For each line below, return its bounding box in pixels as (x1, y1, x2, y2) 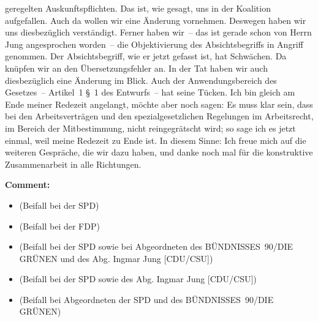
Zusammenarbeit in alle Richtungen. (5, 157, 142, 170)
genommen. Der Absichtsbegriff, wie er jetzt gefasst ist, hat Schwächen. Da (5, 50, 287, 62)
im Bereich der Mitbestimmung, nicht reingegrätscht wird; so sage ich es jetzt (5, 121, 296, 134)
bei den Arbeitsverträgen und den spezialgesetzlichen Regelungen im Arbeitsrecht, (5, 110, 314, 122)
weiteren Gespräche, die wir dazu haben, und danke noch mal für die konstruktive (5, 146, 313, 159)
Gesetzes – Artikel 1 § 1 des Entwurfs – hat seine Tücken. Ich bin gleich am (5, 86, 295, 99)
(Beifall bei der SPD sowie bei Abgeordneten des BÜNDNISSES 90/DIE (19, 240, 293, 253)
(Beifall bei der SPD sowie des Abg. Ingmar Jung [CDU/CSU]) (19, 272, 257, 285)
